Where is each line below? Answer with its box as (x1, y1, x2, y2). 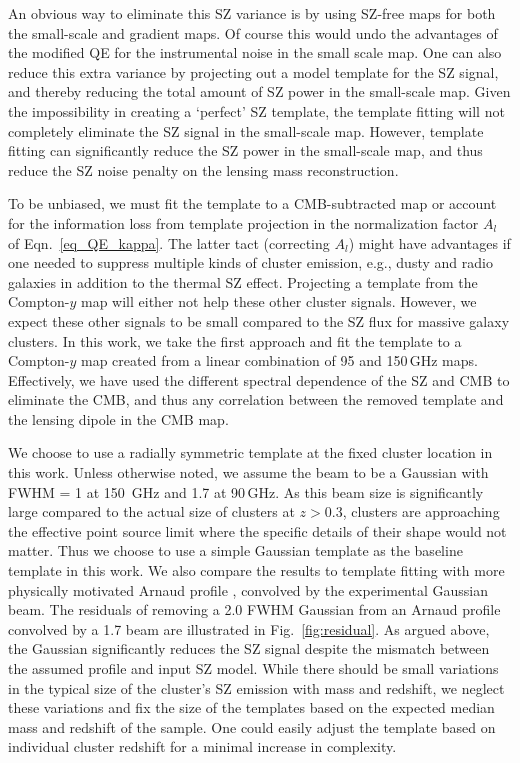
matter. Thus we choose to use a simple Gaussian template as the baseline (8, 540, 463, 561)
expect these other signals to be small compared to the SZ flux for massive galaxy (8, 310, 510, 331)
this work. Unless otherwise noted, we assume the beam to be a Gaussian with (8, 462, 489, 483)
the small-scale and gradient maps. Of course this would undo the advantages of (8, 22, 498, 43)
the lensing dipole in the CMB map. (8, 408, 229, 429)
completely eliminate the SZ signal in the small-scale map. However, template (8, 120, 484, 141)
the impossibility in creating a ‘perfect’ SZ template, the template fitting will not (8, 100, 505, 121)
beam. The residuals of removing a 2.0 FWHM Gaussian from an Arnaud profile (8, 599, 501, 620)
